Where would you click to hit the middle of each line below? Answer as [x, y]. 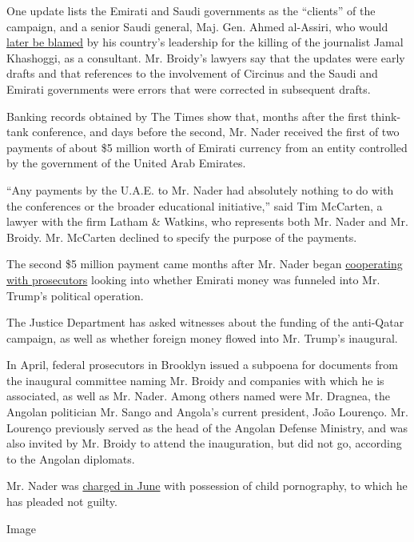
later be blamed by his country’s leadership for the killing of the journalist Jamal [205, 42]
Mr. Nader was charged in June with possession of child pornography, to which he [207, 486]
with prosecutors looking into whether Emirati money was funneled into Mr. [193, 279]
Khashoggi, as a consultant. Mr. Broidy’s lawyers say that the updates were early [206, 57]
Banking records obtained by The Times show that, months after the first [187, 116]
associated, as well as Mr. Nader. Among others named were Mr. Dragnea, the [198, 396]
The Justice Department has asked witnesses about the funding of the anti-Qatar [205, 322]
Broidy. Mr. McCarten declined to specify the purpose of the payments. [182, 237]
